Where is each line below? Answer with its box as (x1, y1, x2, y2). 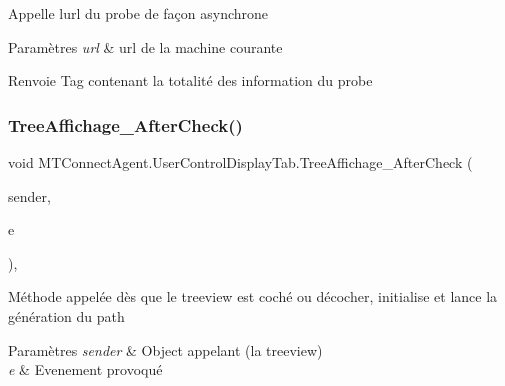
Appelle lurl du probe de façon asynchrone (8, 3, 269, 23)
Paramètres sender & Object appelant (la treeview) (8, 339, 323, 360)
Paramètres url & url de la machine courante (8, 36, 283, 57)
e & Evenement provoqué (8, 359, 163, 380)
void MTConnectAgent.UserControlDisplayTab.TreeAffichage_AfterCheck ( (8, 152, 473, 172)
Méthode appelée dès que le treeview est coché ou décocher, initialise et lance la (8, 286, 498, 307)
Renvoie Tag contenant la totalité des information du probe (8, 70, 373, 91)
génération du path (8, 305, 125, 326)
